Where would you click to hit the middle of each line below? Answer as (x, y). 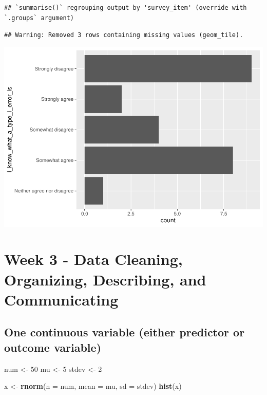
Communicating (61, 299)
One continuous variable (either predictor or (125, 332)
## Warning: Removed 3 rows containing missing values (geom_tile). (124, 35)
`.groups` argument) (39, 18)
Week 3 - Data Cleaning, (93, 259)
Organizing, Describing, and (105, 279)
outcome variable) (53, 347)
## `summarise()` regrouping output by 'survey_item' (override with (126, 8)
